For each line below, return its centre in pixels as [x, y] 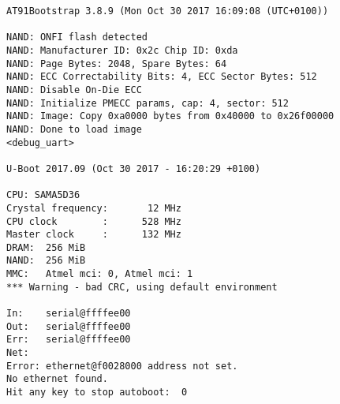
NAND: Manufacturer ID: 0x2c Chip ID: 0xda [122, 50]
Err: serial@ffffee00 [69, 340]
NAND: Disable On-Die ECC [74, 90]
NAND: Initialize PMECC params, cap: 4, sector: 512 [148, 103]
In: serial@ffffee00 [69, 314]
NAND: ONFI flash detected [77, 37]
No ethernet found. [57, 379]
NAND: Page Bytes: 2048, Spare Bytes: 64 [117, 64]
